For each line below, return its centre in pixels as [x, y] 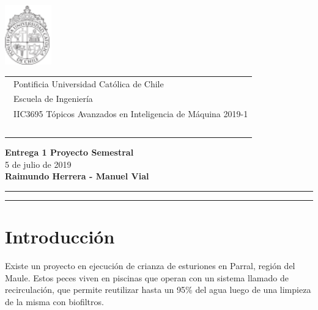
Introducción [60, 236]
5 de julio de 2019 [38, 164]
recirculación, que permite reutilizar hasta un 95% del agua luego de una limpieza [158, 290]
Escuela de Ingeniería [53, 99]
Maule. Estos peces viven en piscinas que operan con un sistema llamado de [147, 277]
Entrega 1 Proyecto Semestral [69, 152]
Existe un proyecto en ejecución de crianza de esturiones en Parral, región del [150, 266]
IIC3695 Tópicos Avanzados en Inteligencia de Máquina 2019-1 [131, 114]
